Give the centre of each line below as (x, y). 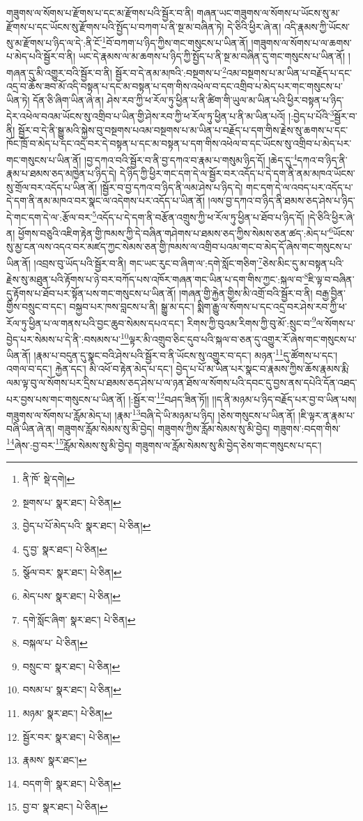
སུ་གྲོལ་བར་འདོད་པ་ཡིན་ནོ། (52, 187)
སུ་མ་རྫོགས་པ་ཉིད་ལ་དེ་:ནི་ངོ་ (54, 42)
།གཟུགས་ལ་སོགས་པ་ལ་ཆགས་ (301, 42)
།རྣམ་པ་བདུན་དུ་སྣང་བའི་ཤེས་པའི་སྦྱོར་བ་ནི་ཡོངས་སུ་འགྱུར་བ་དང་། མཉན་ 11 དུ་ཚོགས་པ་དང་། (185, 354)
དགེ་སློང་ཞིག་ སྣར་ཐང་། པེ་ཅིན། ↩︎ (79, 619)
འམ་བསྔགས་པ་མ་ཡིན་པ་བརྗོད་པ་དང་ (289, 72)
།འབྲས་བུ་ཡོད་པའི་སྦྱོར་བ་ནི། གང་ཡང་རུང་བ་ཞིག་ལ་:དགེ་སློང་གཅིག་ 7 (148, 262)
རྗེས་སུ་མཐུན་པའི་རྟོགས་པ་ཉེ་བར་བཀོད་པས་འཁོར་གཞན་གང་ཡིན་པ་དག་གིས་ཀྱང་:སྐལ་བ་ (155, 279)
